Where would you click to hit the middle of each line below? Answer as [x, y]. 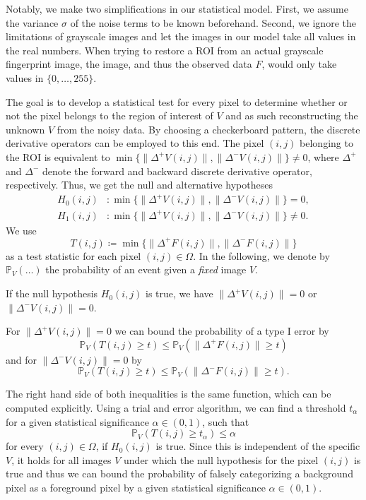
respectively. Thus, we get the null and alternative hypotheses [139, 185]
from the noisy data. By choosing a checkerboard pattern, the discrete [208, 129]
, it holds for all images [61, 459]
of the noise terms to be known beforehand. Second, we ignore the [213, 22]
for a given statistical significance [77, 421]
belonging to [326, 143]
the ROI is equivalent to [58, 156]
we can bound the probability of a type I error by [222, 331]
